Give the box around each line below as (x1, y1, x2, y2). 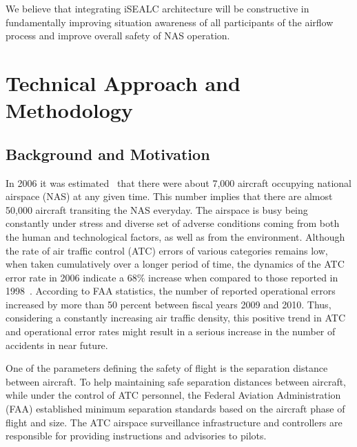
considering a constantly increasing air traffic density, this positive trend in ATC (6, 310, 346, 325)
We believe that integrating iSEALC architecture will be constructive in (6, 1, 309, 15)
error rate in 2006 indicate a (6, 270, 125, 284)
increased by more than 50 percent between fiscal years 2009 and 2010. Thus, (6, 297, 331, 311)
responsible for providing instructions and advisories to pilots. (6, 428, 267, 443)
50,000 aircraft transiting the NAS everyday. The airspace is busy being (6, 202, 308, 217)
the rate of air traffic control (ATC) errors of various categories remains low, (6, 243, 328, 257)
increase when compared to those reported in (148, 270, 338, 284)
